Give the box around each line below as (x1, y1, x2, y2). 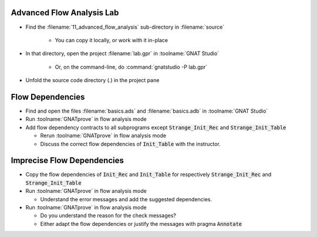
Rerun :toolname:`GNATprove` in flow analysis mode (40, 132, 167, 139)
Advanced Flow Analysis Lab (11, 8, 119, 18)
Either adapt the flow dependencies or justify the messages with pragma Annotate (40, 220, 242, 227)
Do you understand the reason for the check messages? (40, 212, 176, 219)
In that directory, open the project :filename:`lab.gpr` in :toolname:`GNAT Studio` (25, 50, 220, 57)
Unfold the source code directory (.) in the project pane (25, 77, 160, 84)
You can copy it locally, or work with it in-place (55, 36, 168, 43)
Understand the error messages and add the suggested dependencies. (40, 195, 213, 202)
